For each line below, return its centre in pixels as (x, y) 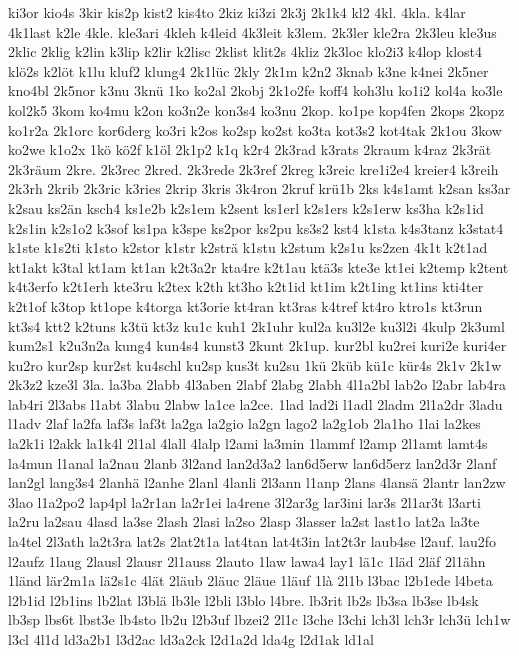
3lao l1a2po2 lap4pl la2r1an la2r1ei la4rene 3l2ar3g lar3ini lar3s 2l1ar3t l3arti (244, 501)
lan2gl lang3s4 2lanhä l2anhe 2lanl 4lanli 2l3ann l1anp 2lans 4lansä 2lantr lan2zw (257, 482)
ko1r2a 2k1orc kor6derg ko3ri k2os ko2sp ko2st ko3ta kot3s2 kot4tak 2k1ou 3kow (255, 129)
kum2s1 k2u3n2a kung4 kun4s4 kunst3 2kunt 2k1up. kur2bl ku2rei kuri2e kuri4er (257, 345)
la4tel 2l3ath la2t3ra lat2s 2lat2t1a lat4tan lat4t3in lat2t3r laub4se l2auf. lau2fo (252, 541)
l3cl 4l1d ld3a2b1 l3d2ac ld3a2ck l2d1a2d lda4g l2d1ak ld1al (191, 639)
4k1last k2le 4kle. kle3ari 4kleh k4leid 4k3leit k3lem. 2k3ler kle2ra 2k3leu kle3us (252, 31)
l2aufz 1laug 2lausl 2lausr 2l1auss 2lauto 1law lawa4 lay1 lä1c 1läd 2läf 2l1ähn (247, 560)
